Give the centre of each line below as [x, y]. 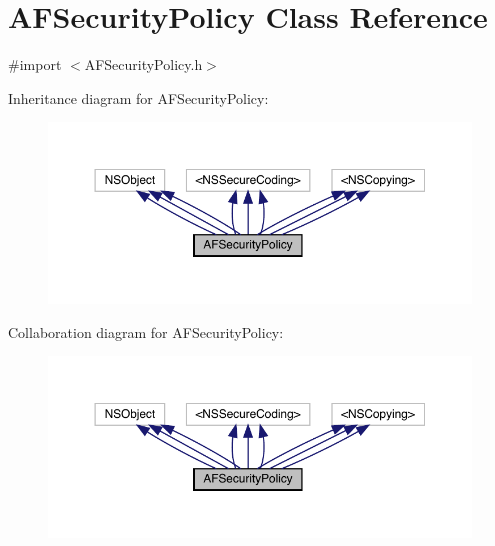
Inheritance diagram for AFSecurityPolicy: [138, 97]
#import [35, 64]
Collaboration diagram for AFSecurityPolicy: [146, 331]
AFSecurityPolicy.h [143, 64]
